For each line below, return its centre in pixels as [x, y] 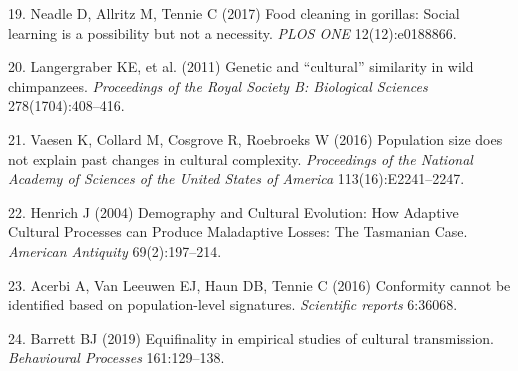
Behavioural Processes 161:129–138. [116, 357]
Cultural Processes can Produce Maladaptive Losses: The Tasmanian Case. [238, 231]
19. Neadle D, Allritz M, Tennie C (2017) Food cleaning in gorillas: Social [234, 13]
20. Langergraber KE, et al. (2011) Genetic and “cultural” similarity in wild [241, 66]
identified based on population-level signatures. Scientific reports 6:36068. [233, 304]
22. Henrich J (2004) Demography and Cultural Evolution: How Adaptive [233, 211]
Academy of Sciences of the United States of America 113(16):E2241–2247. [236, 178]
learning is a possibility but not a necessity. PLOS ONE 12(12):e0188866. [232, 32]
